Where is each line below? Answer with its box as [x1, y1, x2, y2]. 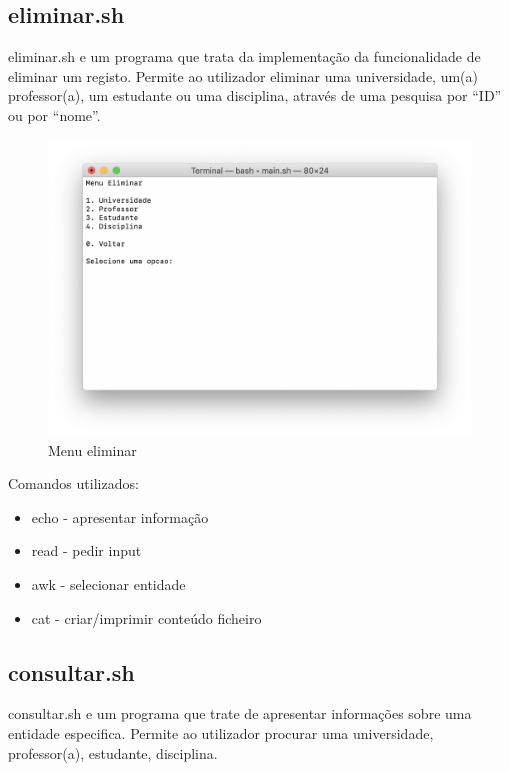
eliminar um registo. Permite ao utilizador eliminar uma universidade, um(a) [8, 65, 478, 86]
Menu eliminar [48, 439, 137, 460]
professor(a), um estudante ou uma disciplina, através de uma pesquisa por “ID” [8, 85, 502, 106]
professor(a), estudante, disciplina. [8, 742, 218, 763]
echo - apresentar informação [31, 506, 209, 527]
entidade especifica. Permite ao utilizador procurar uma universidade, [8, 723, 434, 743]
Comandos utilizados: [8, 473, 139, 494]
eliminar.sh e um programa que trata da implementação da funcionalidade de [8, 46, 481, 67]
